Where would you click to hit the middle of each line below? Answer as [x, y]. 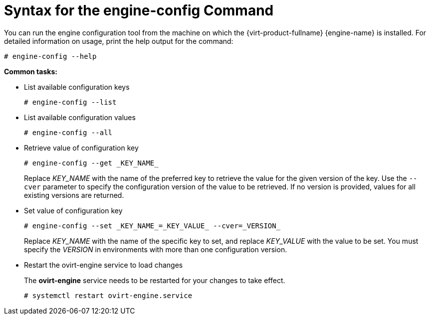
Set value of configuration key [73, 210]
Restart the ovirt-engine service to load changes [104, 265]
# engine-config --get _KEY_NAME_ [91, 163]
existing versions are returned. [74, 195]
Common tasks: [31, 71]
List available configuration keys [77, 87]
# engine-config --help [50, 56]
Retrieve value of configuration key [81, 148]
